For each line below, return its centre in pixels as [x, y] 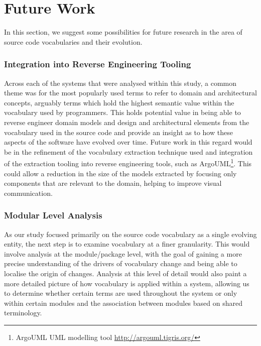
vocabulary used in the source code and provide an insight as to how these [118, 132]
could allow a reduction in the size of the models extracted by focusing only [120, 173]
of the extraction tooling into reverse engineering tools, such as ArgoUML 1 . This [128, 162]
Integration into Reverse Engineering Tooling [98, 64]
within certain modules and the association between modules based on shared [123, 303]
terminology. [23, 313]
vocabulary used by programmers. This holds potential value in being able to [122, 112]
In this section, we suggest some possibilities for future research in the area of [123, 32]
